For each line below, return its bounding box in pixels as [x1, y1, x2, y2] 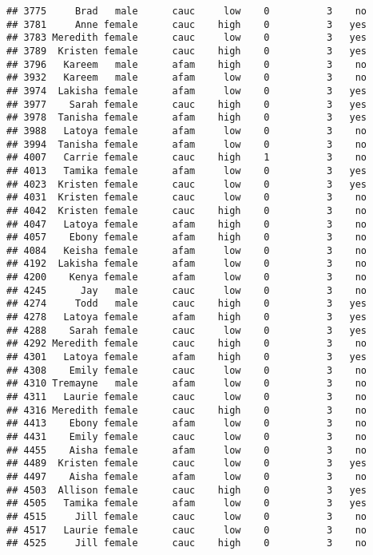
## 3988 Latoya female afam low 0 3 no [6, 125, 367, 137]
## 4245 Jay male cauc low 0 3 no [6, 284, 367, 296]
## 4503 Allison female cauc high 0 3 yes [6, 484, 367, 496]
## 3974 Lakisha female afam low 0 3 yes [6, 85, 367, 97]
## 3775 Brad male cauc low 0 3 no [6, 6, 367, 17]
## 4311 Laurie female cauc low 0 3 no [6, 391, 367, 403]
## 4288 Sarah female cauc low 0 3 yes [6, 324, 367, 336]
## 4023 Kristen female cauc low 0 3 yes [6, 178, 367, 190]
